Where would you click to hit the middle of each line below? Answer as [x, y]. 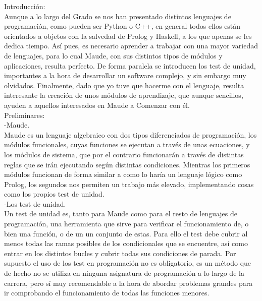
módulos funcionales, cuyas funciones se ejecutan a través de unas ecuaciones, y [127, 144]
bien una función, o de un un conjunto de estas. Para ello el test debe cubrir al [126, 233]
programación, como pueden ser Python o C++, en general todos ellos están [122, 26]
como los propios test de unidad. [54, 194]
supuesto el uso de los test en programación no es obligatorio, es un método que [128, 263]
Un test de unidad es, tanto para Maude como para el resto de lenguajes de [121, 214]
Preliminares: [24, 115]
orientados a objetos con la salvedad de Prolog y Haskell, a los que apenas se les [128, 36]
